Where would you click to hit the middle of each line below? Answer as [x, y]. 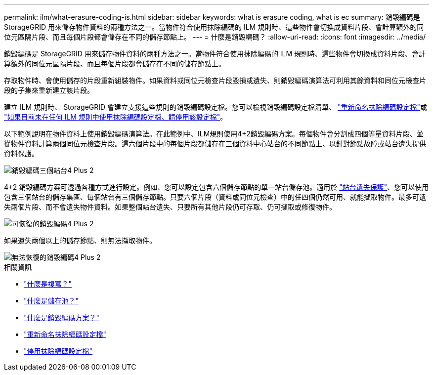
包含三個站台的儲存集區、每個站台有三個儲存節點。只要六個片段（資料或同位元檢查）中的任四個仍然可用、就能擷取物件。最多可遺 [215, 197]
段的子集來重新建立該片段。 [49, 90]
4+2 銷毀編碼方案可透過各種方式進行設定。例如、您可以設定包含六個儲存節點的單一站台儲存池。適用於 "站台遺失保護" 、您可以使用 [216, 187]
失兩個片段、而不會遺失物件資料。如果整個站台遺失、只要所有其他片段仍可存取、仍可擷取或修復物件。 [170, 207]
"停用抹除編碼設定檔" [58, 351]
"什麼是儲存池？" [51, 301]
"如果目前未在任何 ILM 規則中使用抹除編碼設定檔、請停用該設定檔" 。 [116, 117]
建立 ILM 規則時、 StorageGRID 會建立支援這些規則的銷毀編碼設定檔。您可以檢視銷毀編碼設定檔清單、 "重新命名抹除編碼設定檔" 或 [216, 107]
